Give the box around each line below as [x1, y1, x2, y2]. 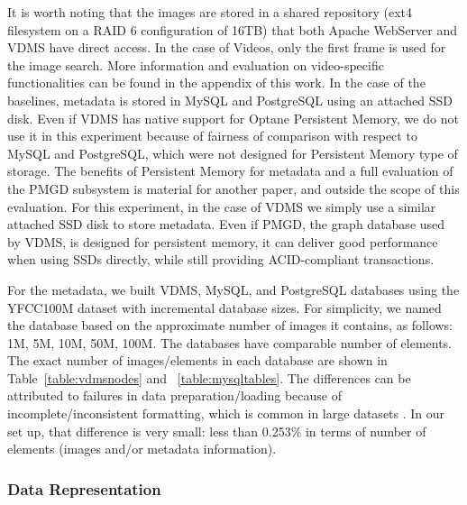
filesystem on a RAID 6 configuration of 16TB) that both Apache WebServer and [7, 20, 458, 39]
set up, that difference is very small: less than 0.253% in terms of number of [7, 421, 426, 440]
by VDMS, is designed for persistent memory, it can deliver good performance [7, 232, 438, 251]
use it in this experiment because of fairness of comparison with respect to [7, 126, 417, 145]
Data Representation [7, 477, 161, 500]
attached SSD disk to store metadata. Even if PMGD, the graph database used [7, 215, 445, 234]
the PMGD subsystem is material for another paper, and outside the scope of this [7, 179, 460, 197]
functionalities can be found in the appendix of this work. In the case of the [7, 73, 426, 92]
